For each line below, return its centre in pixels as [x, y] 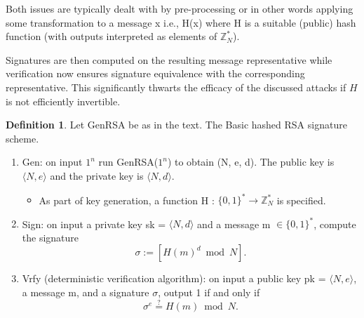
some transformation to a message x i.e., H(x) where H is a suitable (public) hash [181, 22]
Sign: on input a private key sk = [94, 224]
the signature [50, 237]
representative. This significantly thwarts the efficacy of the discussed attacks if [176, 87]
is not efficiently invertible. [63, 101]
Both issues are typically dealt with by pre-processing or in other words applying [180, 8]
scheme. [22, 138]
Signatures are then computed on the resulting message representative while [169, 59]
